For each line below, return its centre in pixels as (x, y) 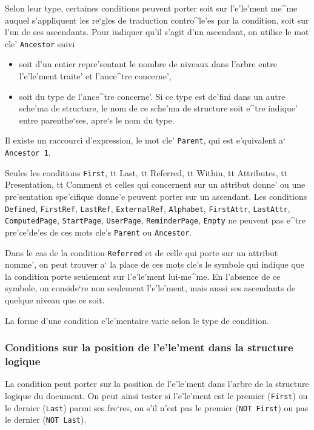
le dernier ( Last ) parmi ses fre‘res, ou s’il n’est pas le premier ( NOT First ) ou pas (157, 407)
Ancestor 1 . (28, 152)
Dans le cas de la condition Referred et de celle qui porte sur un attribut (142, 252)
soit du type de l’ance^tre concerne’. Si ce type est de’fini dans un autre (152, 96)
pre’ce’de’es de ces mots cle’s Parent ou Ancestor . (99, 232)
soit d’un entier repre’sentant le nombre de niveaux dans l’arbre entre (148, 64)
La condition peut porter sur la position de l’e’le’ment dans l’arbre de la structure (157, 384)
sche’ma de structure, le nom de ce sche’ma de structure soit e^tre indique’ (158, 108)
